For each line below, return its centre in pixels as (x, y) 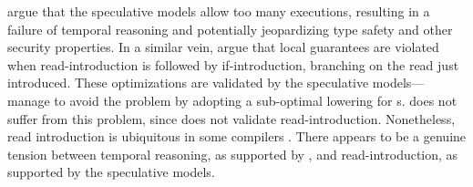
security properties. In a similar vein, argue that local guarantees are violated (223, 47)
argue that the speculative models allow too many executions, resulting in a (219, 11)
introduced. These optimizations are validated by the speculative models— (216, 83)
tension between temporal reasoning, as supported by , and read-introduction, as (233, 154)
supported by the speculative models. (111, 172)
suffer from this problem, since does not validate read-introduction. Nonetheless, (231, 118)
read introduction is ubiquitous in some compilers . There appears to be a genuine (237, 136)
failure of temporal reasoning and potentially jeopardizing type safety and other (230, 29)
